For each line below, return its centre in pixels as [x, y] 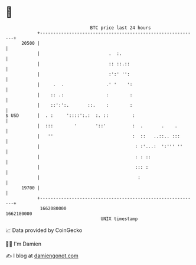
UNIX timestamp [119, 219]
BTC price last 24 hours [120, 28]
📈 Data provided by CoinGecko [44, 230]
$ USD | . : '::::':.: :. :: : [70, 115]
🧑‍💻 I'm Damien [24, 244]
